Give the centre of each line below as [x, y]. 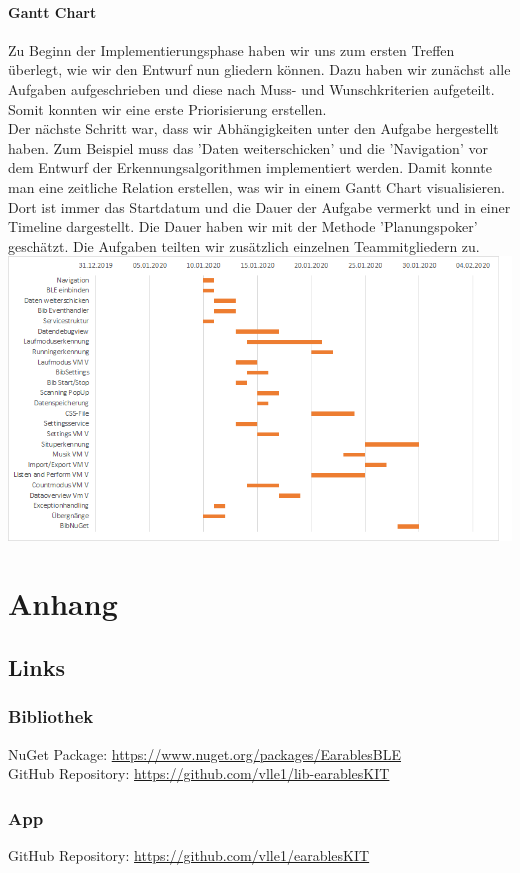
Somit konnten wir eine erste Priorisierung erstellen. [167, 108]
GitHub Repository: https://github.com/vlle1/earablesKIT [189, 855]
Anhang [63, 603]
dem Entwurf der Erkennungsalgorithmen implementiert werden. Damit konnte [250, 167]
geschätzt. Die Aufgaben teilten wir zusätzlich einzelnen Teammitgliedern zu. [244, 245]
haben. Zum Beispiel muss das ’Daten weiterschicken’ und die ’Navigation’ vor [248, 147]
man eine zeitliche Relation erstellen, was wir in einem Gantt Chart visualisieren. [256, 186]
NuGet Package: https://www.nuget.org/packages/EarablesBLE [205, 753]
